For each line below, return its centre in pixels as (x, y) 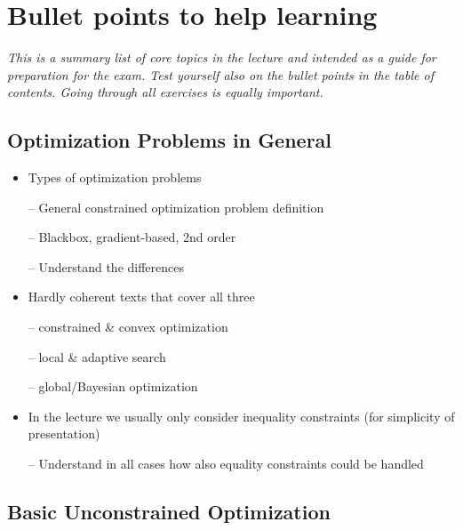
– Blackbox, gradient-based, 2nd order (132, 237)
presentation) (64, 434)
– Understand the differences (106, 266)
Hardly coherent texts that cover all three (141, 297)
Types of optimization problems (115, 177)
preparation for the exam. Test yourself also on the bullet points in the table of (220, 74)
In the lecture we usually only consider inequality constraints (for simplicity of (241, 416)
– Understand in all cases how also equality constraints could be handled (226, 464)
